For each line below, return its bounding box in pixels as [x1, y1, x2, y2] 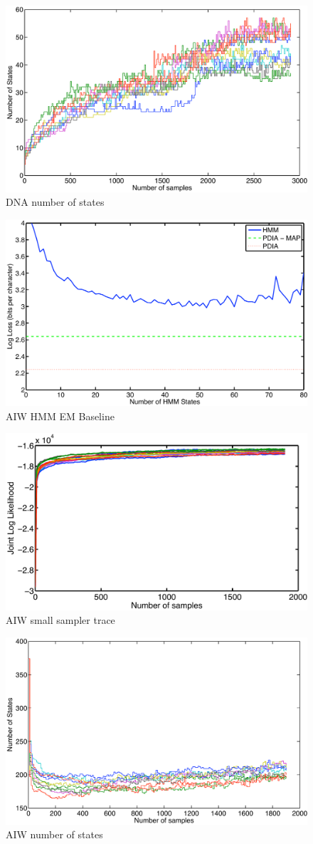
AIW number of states [6, 827, 103, 842]
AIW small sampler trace [6, 613, 115, 627]
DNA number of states [6, 194, 105, 209]
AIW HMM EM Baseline [6, 408, 115, 423]
